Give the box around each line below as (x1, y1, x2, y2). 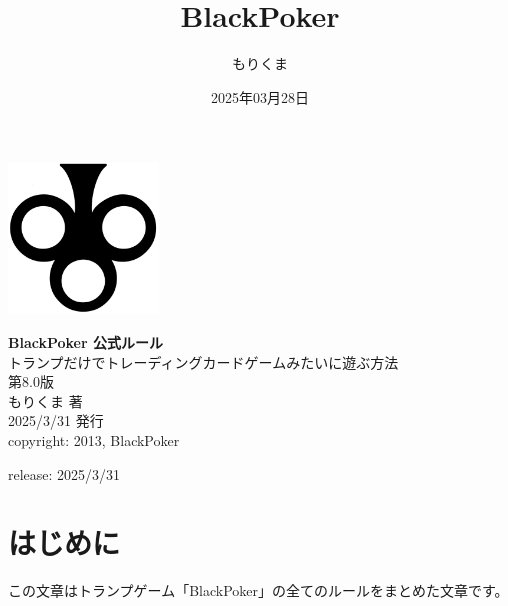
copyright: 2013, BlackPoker (8, 430, 180, 451)
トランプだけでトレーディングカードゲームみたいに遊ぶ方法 (8, 351, 399, 372)
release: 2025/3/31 (8, 463, 121, 484)
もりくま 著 (8, 390, 83, 411)
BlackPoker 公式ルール (8, 332, 163, 353)
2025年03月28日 (211, 86, 309, 107)
